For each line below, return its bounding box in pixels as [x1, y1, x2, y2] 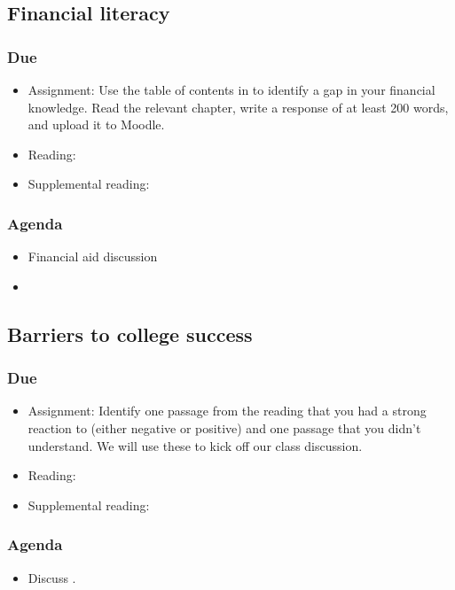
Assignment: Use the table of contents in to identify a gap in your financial [27, 81, 435, 98]
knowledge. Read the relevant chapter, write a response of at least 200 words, [27, 97, 449, 116]
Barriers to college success [7, 320, 253, 347]
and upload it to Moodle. [27, 115, 165, 134]
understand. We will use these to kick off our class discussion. [27, 436, 363, 454]
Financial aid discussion [27, 247, 158, 266]
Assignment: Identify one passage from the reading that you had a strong [27, 401, 427, 420]
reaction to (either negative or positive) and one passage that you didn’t [27, 418, 421, 437]
